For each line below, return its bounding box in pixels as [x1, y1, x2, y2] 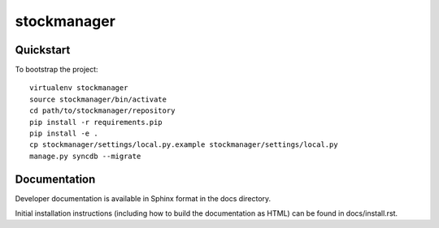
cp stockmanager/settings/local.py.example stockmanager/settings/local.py [29, 140, 338, 149]
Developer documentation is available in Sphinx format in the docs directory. [15, 193, 272, 203]
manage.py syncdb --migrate [29, 151, 141, 161]
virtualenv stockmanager [29, 84, 128, 92]
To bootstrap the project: [15, 65, 98, 75]
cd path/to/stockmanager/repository [29, 106, 176, 115]
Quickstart [15, 43, 71, 57]
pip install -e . [29, 129, 98, 138]
